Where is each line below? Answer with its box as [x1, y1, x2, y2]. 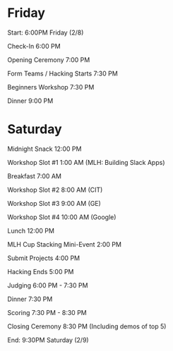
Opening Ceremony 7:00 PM [7, 55, 90, 64]
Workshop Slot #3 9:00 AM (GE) [7, 199, 101, 207]
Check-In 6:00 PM [7, 42, 61, 50]
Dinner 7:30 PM [7, 295, 53, 303]
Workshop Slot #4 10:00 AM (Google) [7, 213, 117, 221]
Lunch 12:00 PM [7, 226, 55, 235]
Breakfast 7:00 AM [7, 171, 62, 180]
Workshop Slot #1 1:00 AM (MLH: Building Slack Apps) [7, 158, 165, 166]
